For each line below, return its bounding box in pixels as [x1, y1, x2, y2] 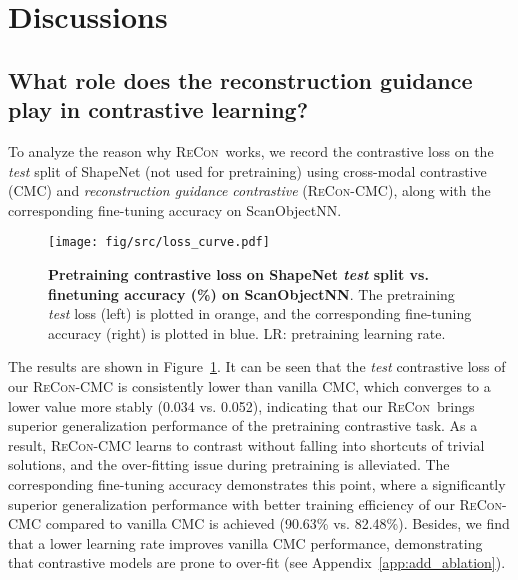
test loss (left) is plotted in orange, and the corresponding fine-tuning [48, 303, 472, 324]
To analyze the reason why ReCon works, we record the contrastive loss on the [8, 140, 494, 161]
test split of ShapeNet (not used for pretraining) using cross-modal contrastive [8, 160, 487, 181]
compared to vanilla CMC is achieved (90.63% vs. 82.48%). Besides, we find [45, 513, 510, 534]
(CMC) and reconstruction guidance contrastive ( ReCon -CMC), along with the [8, 180, 491, 201]
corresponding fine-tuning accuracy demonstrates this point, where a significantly [8, 473, 506, 494]
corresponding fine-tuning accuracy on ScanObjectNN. [8, 199, 342, 220]
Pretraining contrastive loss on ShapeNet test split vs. [48, 264, 429, 284]
